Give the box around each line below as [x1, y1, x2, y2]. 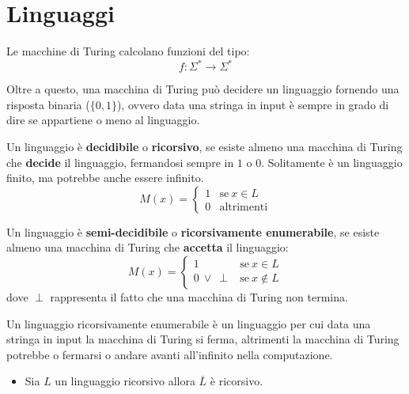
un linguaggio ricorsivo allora [55, 373, 195, 389]
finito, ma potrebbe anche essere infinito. [6, 169, 204, 186]
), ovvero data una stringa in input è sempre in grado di [116, 96, 389, 112]
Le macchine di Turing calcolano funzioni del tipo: [6, 43, 250, 59]
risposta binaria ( [6, 96, 90, 112]
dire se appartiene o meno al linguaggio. [6, 112, 200, 128]
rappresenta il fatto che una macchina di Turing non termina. [50, 288, 348, 305]
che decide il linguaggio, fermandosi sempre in [6, 153, 234, 170]
